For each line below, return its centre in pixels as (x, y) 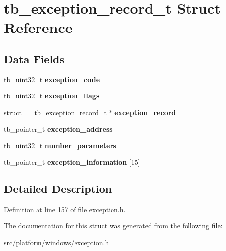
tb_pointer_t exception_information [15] (72, 162)
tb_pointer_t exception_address (58, 129)
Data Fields (34, 58)
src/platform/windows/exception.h (56, 242)
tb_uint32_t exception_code (52, 79)
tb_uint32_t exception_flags (52, 96)
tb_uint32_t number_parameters (60, 145)
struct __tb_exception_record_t (55, 112)
